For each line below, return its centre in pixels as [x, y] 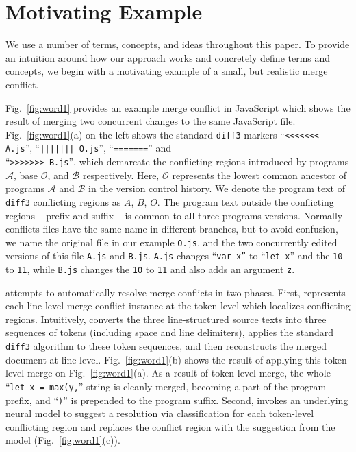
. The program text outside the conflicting [245, 201]
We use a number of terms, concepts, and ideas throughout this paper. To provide [178, 44]
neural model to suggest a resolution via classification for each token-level [160, 413]
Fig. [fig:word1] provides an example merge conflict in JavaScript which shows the [178, 107]
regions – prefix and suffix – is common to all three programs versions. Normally [174, 215]
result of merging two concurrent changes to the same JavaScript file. [151, 121]
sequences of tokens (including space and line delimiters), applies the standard [169, 332]
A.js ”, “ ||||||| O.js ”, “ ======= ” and [89, 148]
